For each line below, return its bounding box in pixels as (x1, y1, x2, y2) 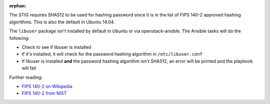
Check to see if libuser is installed (21, 44, 91, 50)
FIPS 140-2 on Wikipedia (21, 83, 72, 89)
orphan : (9, 3, 26, 8)
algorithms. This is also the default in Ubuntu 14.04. (9, 19, 115, 25)
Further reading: (9, 74, 42, 80)
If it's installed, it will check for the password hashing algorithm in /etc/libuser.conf (21, 51, 202, 57)
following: (9, 35, 29, 41)
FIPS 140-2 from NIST (21, 90, 67, 97)
